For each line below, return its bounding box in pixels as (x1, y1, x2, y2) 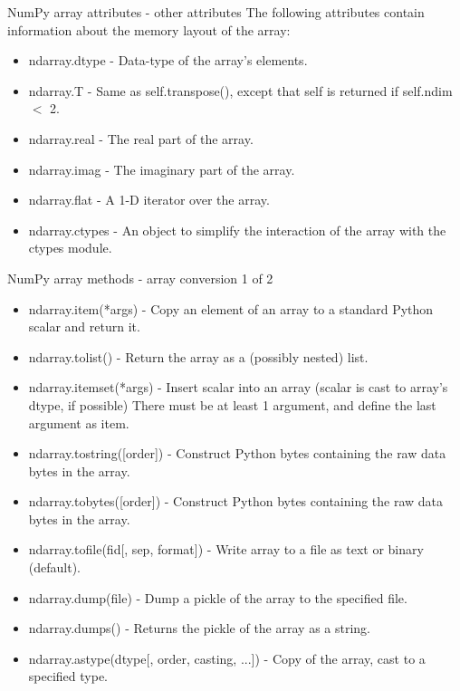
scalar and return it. (28, 317, 140, 336)
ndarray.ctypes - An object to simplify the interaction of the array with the (28, 220, 446, 239)
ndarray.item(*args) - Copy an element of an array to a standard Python (28, 299, 434, 318)
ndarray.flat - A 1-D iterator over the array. (28, 190, 270, 209)
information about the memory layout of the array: (7, 20, 291, 39)
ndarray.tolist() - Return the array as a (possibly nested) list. (28, 347, 369, 366)
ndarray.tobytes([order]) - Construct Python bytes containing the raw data (28, 492, 444, 511)
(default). (28, 558, 81, 577)
